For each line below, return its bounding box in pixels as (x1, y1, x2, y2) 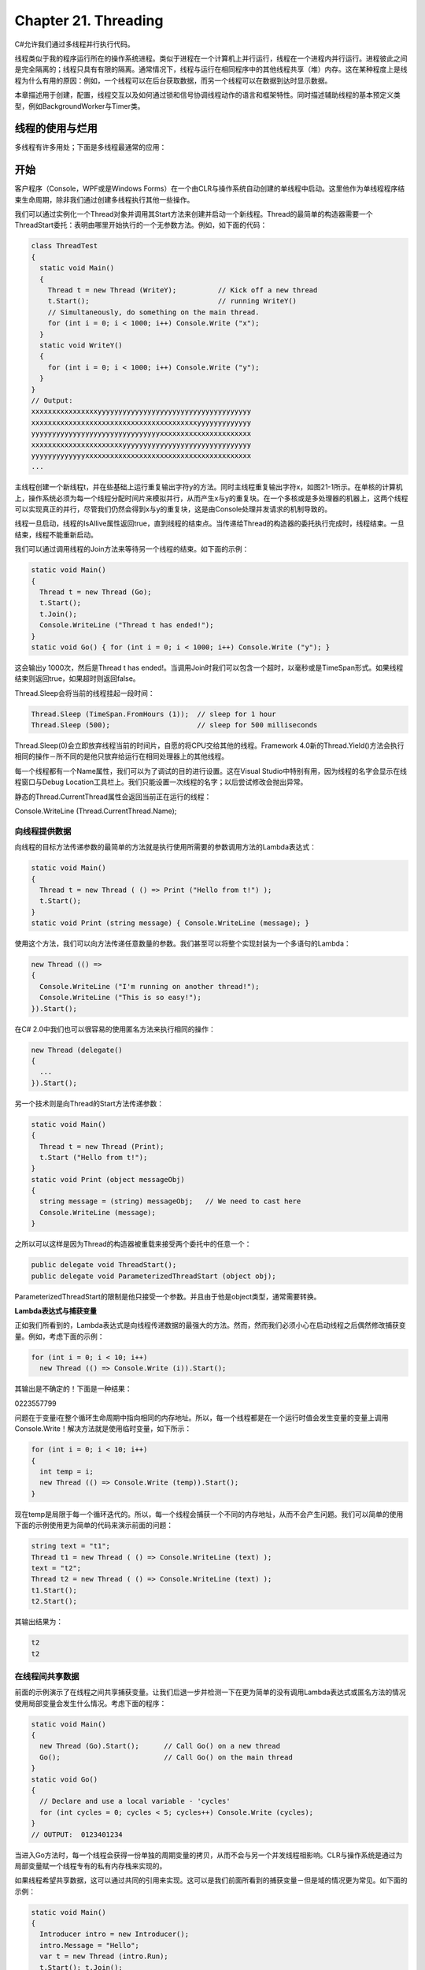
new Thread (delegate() (31, 1045, 124, 1054)
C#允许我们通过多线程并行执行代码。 (14, 39, 135, 49)
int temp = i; (39, 1467, 94, 1477)
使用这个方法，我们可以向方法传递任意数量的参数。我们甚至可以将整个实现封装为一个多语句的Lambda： (14, 939, 352, 949)
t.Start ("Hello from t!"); (39, 1153, 148, 1162)
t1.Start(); (31, 1585, 78, 1595)
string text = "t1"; (31, 1541, 110, 1551)
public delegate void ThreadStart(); (31, 1261, 177, 1269)
